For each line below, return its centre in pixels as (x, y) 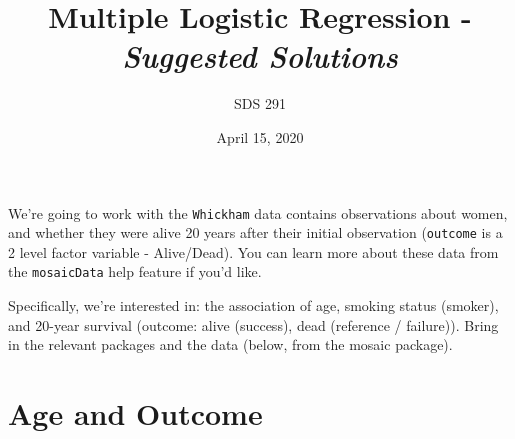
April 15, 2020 (260, 136)
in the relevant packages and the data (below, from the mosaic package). (230, 344)
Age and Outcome (135, 413)
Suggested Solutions (260, 56)
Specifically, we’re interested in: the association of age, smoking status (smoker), (253, 305)
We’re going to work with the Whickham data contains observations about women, (258, 212)
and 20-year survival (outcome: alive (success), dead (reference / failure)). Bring (253, 324)
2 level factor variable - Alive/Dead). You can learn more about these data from (253, 251)
